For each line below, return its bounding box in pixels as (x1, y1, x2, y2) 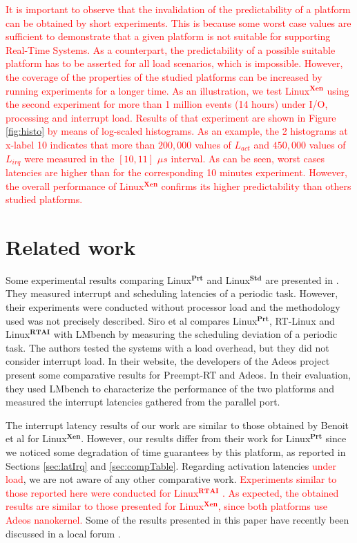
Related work (6, 232, 136, 260)
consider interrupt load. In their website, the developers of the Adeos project (6, 354, 330, 368)
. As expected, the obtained (222, 485, 339, 499)
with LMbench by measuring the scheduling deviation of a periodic (53, 327, 338, 341)
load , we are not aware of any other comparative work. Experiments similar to (6, 472, 337, 486)
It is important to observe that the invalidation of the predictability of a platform (6, 2, 351, 16)
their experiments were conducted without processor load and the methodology (6, 300, 340, 314)
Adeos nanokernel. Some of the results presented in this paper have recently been (6, 512, 349, 526)
